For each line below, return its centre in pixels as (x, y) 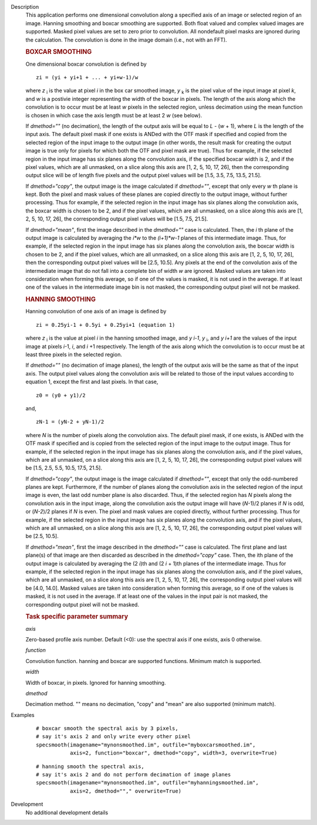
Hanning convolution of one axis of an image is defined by (96, 312)
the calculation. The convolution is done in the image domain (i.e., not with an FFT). (126, 40)
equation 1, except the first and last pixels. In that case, (92, 382)
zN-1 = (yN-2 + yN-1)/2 (70, 422)
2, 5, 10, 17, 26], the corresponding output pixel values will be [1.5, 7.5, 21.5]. (117, 219)
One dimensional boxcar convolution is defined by (86, 64)
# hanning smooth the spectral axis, (90, 766)
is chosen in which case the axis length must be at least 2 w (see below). (114, 115)
